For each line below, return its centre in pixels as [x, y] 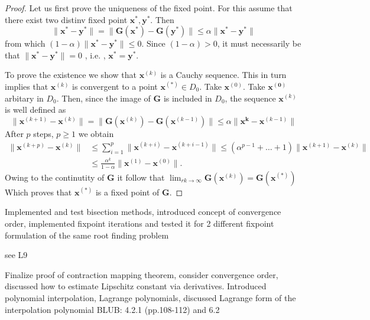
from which [25, 43]
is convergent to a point [115, 86]
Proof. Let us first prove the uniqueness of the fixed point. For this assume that [149, 8]
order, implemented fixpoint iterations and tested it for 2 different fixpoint [139, 223]
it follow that [141, 177]
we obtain [96, 133]
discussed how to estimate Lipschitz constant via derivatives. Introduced [136, 286]
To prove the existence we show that [71, 75]
